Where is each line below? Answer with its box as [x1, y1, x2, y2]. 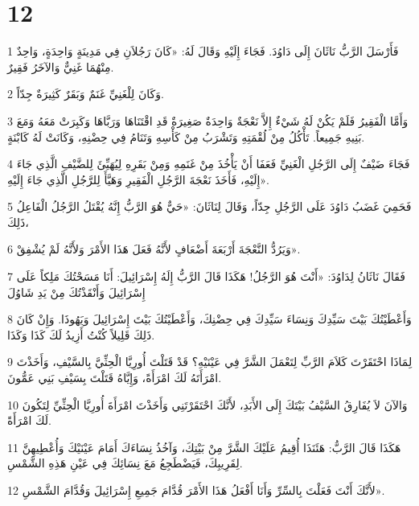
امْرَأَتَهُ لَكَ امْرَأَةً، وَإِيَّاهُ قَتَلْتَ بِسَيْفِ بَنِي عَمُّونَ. [7, 369, 222, 386]
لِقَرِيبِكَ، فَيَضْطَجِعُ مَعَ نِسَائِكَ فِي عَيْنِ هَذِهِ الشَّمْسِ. [7, 455, 243, 471]
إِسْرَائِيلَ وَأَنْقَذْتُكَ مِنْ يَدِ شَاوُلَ [7, 283, 146, 300]
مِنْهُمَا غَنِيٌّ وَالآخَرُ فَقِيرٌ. [7, 58, 114, 75]
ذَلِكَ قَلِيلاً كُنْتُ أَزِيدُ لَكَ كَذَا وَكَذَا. [7, 326, 155, 343]
